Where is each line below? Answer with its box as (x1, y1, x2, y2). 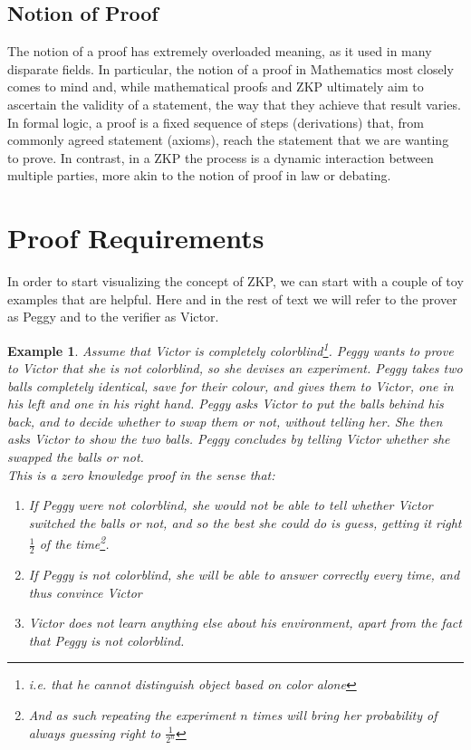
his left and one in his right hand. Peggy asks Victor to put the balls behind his (7, 394, 444, 413)
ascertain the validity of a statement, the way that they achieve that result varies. (7, 94, 461, 113)
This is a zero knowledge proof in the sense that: (7, 465, 275, 484)
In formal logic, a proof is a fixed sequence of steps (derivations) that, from (7, 112, 424, 131)
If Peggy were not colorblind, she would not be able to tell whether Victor (28, 495, 433, 514)
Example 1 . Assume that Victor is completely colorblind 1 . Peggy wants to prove (7, 338, 454, 360)
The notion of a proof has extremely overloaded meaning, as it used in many (7, 42, 432, 61)
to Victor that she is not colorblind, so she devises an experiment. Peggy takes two (7, 359, 463, 378)
